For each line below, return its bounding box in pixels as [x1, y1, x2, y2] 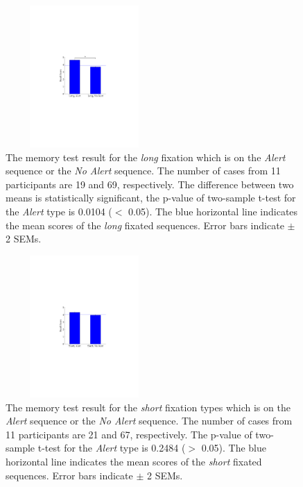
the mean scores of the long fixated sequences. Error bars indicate [6, 217, 284, 232]
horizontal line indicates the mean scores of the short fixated [6, 454, 262, 468]
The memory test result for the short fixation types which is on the [6, 399, 291, 414]
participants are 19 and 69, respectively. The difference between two [6, 176, 294, 191]
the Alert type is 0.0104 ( [6, 204, 112, 219]
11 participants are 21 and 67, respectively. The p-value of [6, 427, 252, 441]
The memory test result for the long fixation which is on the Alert [6, 149, 286, 164]
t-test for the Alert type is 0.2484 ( [37, 440, 186, 455]
